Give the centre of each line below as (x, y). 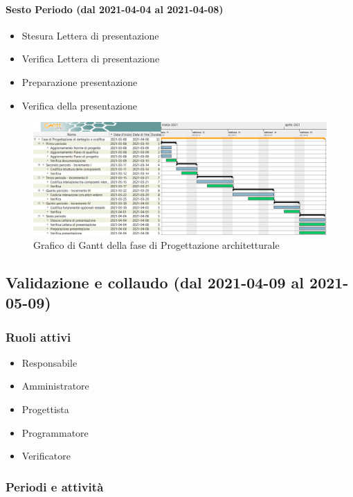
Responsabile (49, 362)
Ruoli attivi (38, 337)
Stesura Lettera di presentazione (90, 35)
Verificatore (46, 456)
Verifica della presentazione (80, 105)
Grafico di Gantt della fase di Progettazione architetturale (156, 244)
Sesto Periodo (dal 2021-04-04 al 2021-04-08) (115, 9)
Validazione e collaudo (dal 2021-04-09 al (155, 282)
